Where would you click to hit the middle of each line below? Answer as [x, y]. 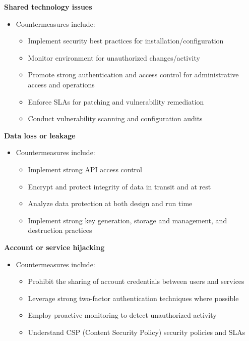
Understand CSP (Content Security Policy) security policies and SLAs [137, 332]
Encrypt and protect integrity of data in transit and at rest [119, 186]
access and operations [61, 84]
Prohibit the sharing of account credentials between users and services [136, 281]
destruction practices [60, 230]
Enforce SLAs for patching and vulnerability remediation [116, 101]
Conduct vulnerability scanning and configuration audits [115, 118]
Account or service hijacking [54, 247]
